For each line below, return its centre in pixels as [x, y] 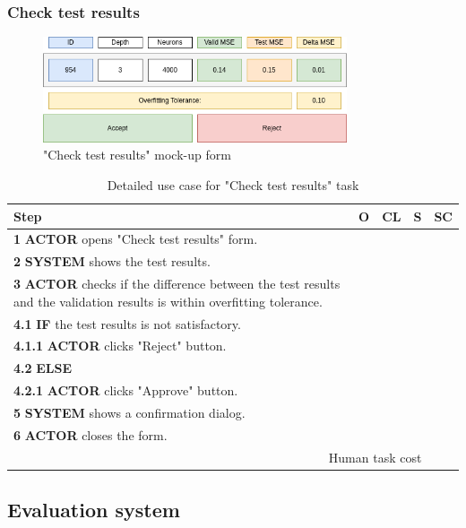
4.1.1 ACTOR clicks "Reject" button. [120, 346]
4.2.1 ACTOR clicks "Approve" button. [126, 390]
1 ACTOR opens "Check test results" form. [136, 239]
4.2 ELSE [43, 368]
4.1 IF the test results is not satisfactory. [127, 323]
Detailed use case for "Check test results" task [233, 184]
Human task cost [375, 457]
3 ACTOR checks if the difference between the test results [177, 284]
